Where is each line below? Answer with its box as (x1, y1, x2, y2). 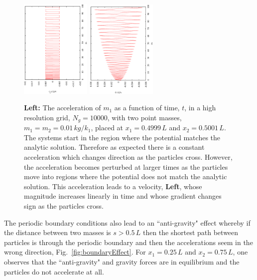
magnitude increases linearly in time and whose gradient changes (24, 191, 222, 201)
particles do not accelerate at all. (4, 266, 104, 277)
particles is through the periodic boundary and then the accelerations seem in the (4, 237, 253, 247)
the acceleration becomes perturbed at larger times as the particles (24, 161, 228, 172)
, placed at (91, 122, 124, 133)
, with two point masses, (107, 112, 182, 122)
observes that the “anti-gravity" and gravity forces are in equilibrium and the (4, 257, 240, 267)
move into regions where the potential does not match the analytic (24, 171, 227, 182)
